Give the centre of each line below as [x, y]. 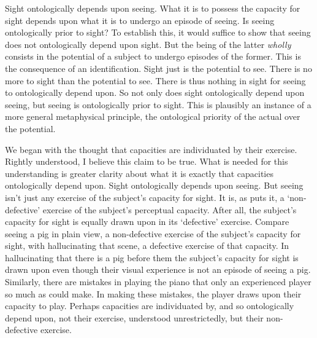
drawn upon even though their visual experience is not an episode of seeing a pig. [158, 269]
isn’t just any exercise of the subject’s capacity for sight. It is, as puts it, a [145, 197]
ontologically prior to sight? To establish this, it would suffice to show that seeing [158, 32]
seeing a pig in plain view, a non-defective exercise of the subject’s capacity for [153, 233]
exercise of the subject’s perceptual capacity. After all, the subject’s [170, 209]
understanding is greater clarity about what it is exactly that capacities [139, 173]
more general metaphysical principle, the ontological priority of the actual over [153, 116]
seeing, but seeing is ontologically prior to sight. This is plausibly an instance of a [158, 104]
